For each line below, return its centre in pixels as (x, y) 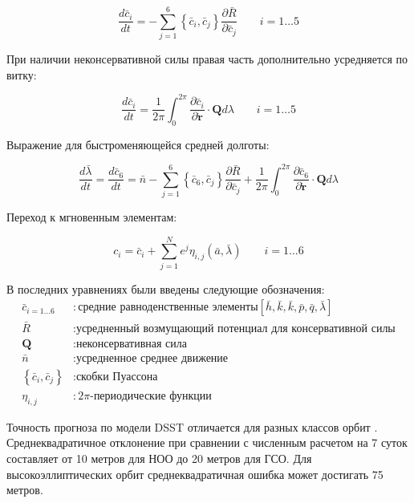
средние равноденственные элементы (168, 308)
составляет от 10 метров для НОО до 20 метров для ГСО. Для (159, 458)
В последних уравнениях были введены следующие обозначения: (166, 288)
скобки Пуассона (117, 377)
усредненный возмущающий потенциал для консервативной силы (235, 329)
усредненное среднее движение (152, 358)
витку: (22, 74)
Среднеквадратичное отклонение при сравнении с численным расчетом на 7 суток (207, 442)
